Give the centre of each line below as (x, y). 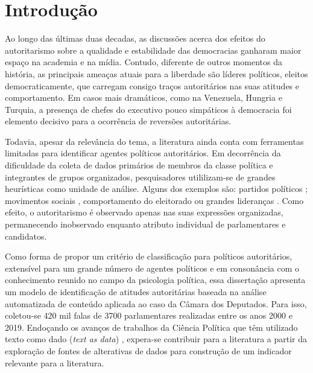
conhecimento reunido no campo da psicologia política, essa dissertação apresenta (155, 280)
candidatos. (26, 236)
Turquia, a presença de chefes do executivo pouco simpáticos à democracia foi (148, 109)
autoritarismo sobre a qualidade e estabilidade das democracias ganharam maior (153, 50)
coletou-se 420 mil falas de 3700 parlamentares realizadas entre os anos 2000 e (149, 315)
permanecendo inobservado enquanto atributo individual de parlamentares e (145, 224)
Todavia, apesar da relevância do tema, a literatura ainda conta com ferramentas (154, 141)
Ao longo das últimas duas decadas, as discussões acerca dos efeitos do (135, 38)
